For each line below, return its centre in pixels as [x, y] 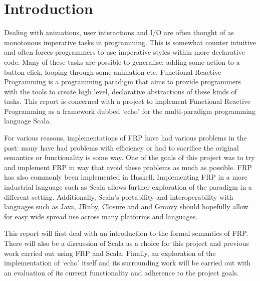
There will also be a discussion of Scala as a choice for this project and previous [126, 243]
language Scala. [28, 121]
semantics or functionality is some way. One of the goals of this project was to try [129, 157]
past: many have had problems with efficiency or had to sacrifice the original [121, 147]
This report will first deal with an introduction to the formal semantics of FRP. [126, 233]
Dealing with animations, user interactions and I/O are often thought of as [119, 32]
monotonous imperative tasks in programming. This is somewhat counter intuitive [130, 42]
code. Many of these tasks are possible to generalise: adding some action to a [122, 61]
